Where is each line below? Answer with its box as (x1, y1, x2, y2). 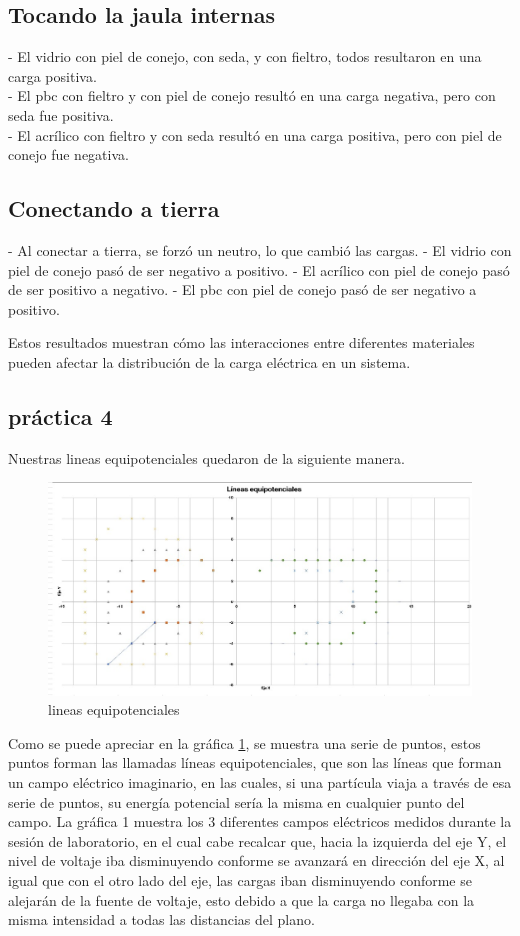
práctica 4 (8, 400, 113, 431)
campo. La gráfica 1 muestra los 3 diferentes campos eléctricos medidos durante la (8, 811, 512, 832)
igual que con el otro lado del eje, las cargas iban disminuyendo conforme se (8, 869, 472, 890)
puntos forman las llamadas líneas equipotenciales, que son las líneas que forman (8, 752, 502, 773)
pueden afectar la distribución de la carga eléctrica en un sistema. (8, 351, 411, 372)
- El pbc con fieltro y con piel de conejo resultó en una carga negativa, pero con (8, 85, 496, 106)
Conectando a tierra (8, 193, 220, 224)
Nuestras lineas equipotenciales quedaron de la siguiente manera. (8, 447, 405, 468)
